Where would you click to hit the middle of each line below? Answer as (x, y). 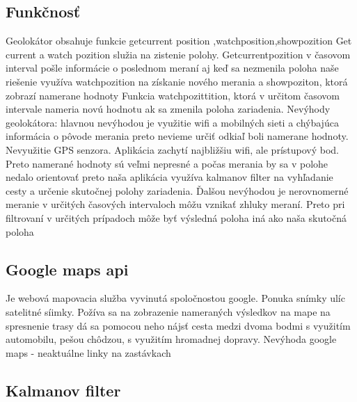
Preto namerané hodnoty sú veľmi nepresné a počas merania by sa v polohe (167, 163)
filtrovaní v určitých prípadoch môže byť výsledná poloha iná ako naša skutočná (176, 217)
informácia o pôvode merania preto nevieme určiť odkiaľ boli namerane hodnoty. (177, 136)
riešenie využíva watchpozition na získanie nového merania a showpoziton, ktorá (177, 81)
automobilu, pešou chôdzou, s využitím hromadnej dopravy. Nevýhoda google (171, 339)
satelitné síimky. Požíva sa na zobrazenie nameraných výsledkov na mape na (168, 311)
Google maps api (67, 269)
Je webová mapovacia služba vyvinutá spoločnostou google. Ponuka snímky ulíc (175, 298)
